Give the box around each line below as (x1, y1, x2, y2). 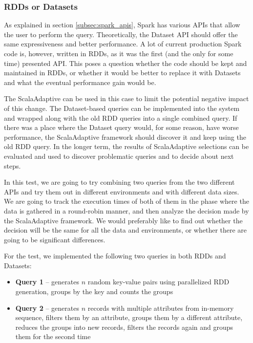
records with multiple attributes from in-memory (87, 302, 234, 313)
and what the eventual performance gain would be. (4, 77, 156, 87)
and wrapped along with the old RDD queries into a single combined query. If (4, 112, 237, 123)
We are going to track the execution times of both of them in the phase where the (4, 196, 249, 206)
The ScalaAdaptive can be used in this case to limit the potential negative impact (4, 93, 249, 104)
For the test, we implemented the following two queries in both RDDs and (4, 251, 226, 261)
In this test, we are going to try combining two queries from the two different (4, 177, 235, 187)
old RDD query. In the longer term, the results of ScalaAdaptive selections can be (4, 141, 249, 151)
